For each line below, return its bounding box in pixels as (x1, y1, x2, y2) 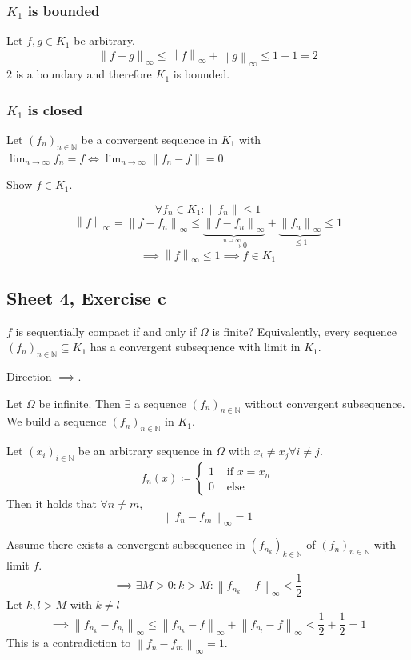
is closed (27, 99, 83, 119)
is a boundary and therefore (15, 66, 152, 82)
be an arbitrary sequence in (78, 442, 213, 459)
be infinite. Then (38, 394, 121, 411)
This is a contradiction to (6, 634, 131, 651)
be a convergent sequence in (81, 130, 218, 147)
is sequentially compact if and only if (15, 322, 197, 339)
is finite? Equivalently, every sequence (212, 322, 397, 339)
